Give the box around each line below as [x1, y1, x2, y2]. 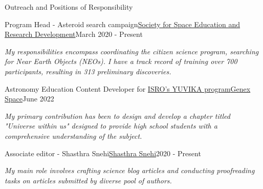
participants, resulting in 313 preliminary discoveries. [5, 66, 171, 76]
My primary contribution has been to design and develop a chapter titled [5, 110, 230, 121]
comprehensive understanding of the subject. [5, 130, 142, 141]
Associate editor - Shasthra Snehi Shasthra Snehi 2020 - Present [5, 148, 201, 158]
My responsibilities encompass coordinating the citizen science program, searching [5, 46, 259, 56]
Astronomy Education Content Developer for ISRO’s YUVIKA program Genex [5, 83, 251, 94]
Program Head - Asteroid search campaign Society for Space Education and [5, 18, 240, 29]
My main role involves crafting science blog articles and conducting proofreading [5, 165, 255, 176]
